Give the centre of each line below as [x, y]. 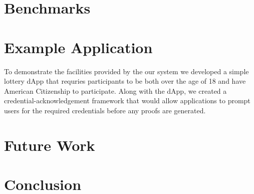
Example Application [78, 47]
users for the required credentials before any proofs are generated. [105, 110]
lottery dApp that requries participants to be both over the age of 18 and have [125, 81]
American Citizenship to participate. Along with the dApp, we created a [115, 90]
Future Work [50, 145]
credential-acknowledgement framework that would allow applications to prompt [127, 101]
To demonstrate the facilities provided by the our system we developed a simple [126, 71]
